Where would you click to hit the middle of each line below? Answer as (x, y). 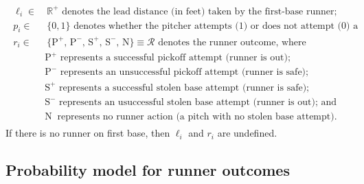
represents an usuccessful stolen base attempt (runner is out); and (198, 103)
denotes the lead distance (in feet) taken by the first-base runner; (200, 11)
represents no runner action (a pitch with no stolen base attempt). (197, 117)
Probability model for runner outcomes (148, 170)
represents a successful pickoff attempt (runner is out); (175, 58)
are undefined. (247, 133)
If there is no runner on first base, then (88, 133)
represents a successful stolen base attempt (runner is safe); (184, 88)
